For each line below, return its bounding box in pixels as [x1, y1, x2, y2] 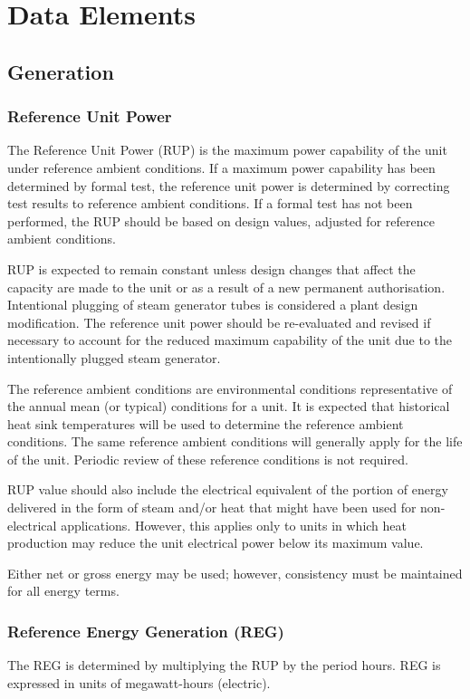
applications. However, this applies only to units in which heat [61, 515, 407, 534]
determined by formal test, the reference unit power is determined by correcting [7, 176, 450, 195]
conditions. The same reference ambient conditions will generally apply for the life [7, 432, 463, 451]
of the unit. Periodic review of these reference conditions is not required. [7, 449, 408, 468]
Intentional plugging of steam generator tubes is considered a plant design [7, 295, 418, 314]
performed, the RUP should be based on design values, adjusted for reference [7, 211, 435, 230]
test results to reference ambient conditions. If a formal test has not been [7, 194, 413, 213]
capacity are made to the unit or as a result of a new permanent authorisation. [7, 277, 446, 296]
